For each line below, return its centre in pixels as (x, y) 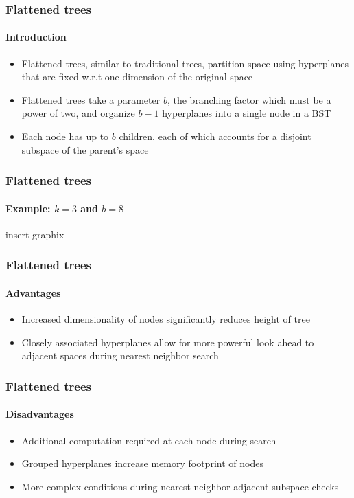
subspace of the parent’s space (85, 149)
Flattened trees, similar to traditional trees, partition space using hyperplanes (185, 63)
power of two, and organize (78, 113)
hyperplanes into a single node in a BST (247, 113)
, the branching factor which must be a (249, 99)
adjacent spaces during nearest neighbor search (120, 355)
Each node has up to (65, 136)
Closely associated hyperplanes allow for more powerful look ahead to (168, 342)
